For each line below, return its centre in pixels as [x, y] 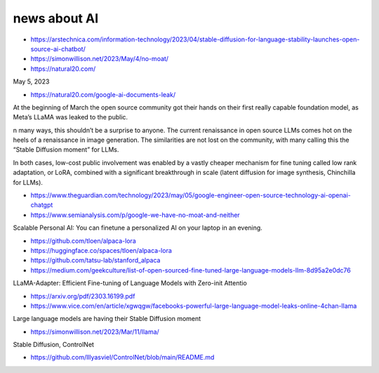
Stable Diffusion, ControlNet [54, 345]
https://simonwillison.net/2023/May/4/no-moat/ [99, 59]
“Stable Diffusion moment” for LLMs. [66, 150]
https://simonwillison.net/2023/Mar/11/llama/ [95, 332]
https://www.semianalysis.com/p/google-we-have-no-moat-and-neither [135, 215]
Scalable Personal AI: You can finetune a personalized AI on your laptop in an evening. [138, 228]
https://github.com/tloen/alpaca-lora [83, 241]
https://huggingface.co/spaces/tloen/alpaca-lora [101, 250]
